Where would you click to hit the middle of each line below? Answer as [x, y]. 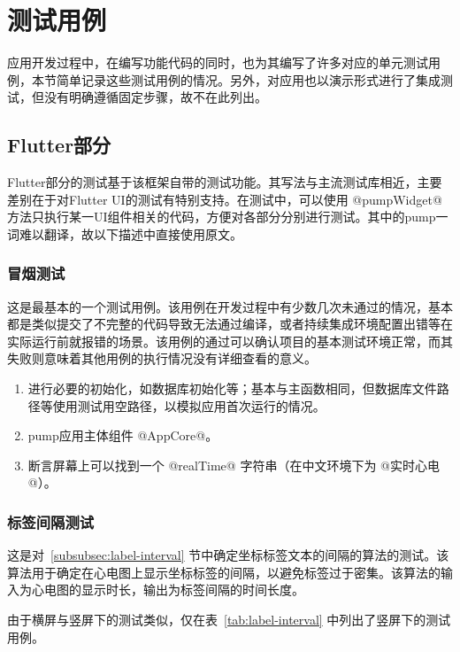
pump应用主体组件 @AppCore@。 [123, 435]
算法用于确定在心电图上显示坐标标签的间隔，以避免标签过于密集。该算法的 [224, 572]
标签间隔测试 [51, 521]
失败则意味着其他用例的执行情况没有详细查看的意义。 [162, 358]
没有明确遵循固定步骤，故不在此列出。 [155, 97]
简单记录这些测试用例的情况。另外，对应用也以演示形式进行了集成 [248, 79]
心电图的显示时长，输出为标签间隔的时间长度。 [168, 590]
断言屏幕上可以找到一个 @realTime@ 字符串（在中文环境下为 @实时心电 [234, 465]
